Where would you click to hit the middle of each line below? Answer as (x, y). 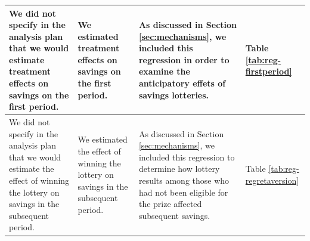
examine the (164, 71)
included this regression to (187, 157)
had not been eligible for (183, 192)
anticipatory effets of (182, 83)
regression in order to (184, 59)
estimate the (32, 169)
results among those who (184, 180)
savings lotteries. (174, 95)
